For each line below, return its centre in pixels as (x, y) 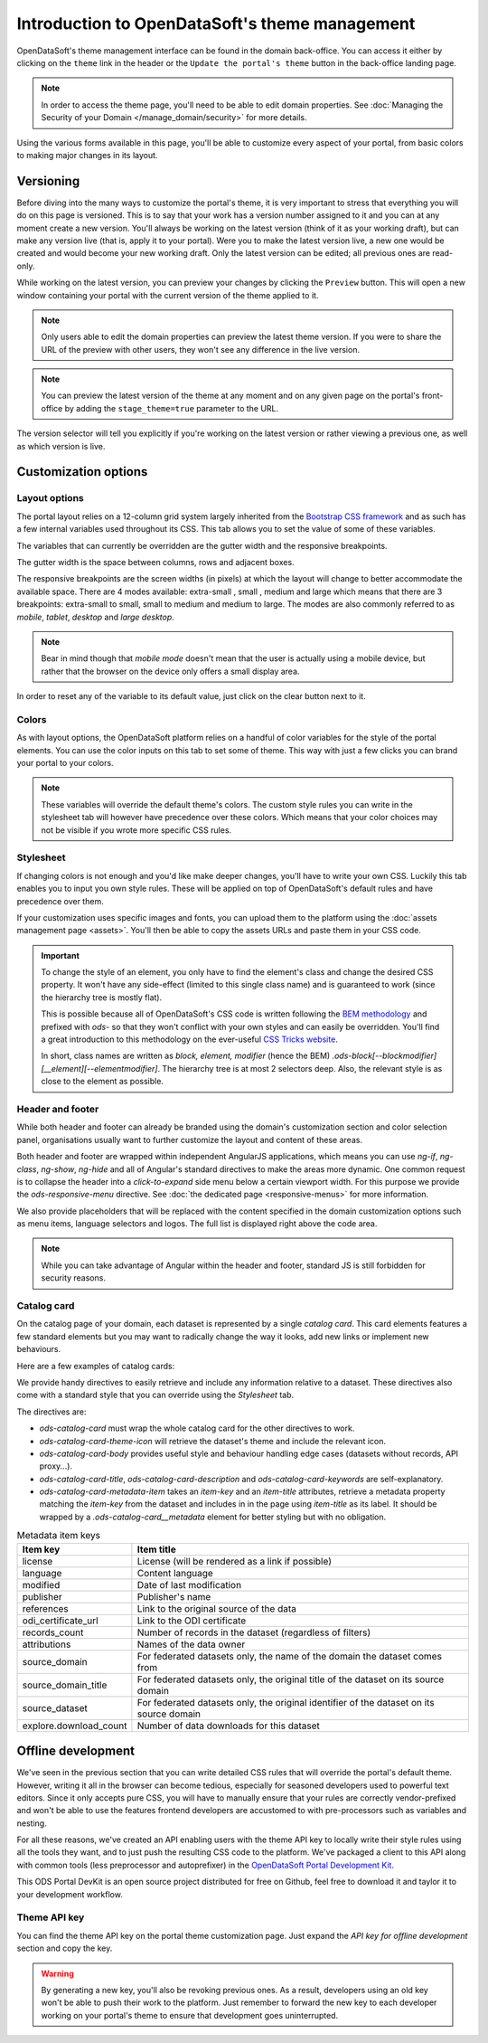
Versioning (48, 181)
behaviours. (39, 1349)
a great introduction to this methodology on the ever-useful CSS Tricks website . (189, 1039)
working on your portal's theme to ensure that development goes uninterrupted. (190, 2015)
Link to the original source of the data (217, 1608)
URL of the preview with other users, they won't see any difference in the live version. (201, 349)
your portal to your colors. (65, 763)
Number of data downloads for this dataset (229, 1726)
